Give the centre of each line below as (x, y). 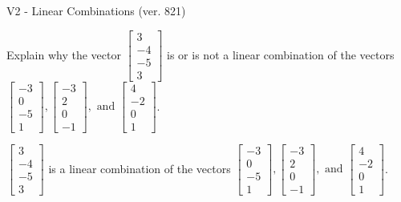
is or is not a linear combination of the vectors (281, 54)
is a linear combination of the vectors (140, 168)
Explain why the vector (64, 54)
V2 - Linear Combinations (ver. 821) (96, 10)
